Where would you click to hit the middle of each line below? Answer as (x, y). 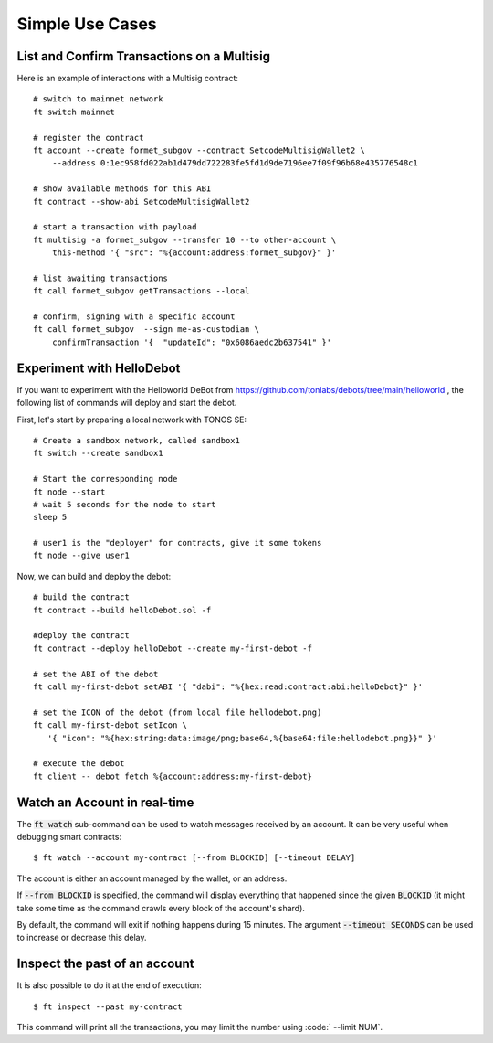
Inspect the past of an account (105, 964)
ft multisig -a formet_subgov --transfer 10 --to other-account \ (185, 239)
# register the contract (89, 138)
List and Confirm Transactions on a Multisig (144, 56)
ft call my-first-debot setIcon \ (110, 725)
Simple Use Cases (87, 24)
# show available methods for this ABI (122, 189)
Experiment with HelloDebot (99, 368)
